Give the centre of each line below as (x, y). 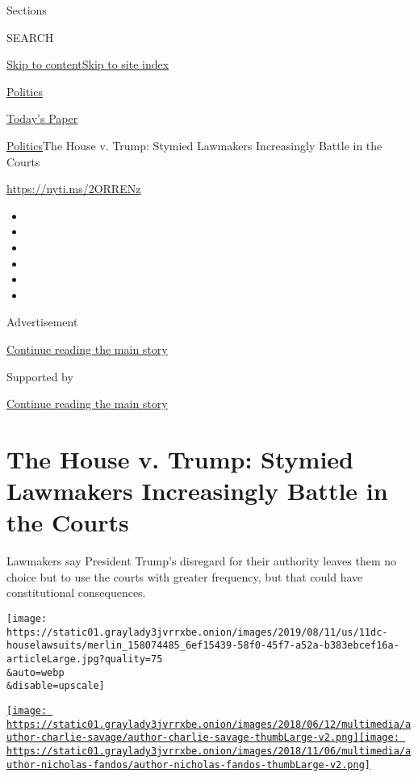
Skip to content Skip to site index (88, 64)
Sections (27, 10)
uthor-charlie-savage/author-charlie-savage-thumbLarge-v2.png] (183, 738)
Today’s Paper (42, 118)
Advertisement (42, 322)
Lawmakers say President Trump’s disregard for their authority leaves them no (201, 561)
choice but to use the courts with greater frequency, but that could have (185, 576)
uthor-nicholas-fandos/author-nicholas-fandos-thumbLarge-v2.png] (189, 764)
